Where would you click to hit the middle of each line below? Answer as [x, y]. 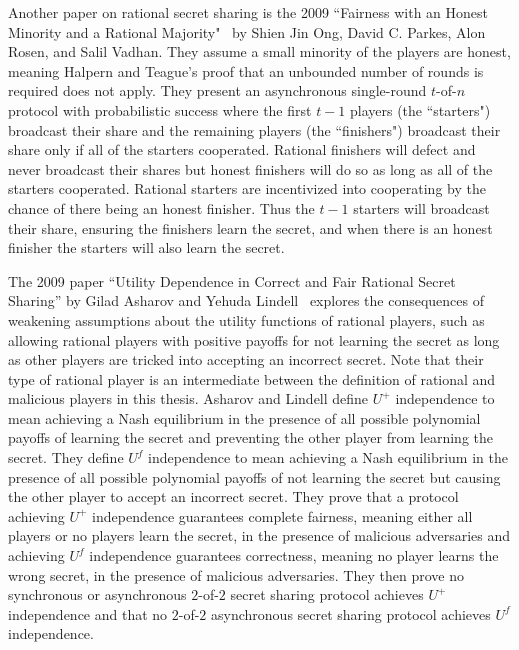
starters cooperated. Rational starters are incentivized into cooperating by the [247, 188]
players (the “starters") [420, 109]
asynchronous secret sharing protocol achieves [351, 613]
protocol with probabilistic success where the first [160, 109]
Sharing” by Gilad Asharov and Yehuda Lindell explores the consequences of [246, 300]
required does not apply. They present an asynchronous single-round [217, 90]
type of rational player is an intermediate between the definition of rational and [252, 378]
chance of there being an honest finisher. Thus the [161, 207]
